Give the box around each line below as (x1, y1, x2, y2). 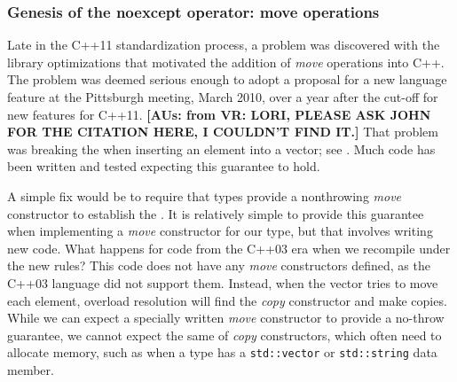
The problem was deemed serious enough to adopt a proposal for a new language (7, 70, 447, 89)
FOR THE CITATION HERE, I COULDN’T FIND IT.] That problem (7, 122, 438, 141)
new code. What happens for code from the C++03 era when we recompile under (7, 238, 451, 257)
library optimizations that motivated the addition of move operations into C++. (7, 52, 445, 71)
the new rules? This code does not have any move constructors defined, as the (7, 256, 430, 275)
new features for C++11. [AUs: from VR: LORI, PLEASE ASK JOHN (7, 105, 431, 123)
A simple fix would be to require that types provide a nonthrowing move (7, 186, 402, 205)
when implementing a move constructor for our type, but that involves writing (7, 222, 433, 240)
